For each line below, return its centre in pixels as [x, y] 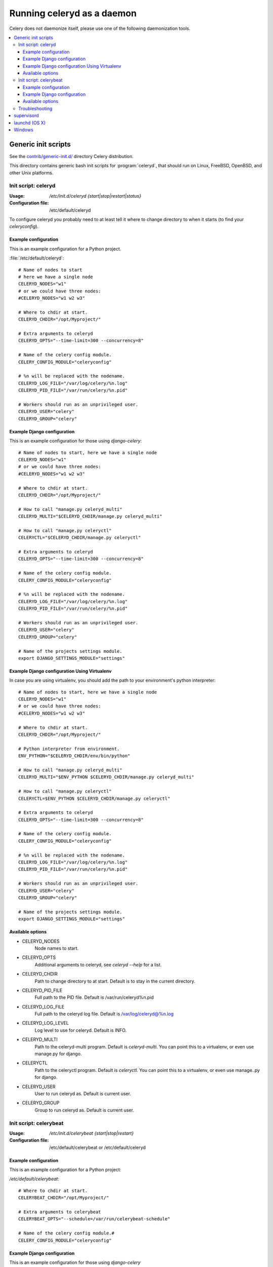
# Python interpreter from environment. [69, 749]
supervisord [26, 116]
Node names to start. [57, 948]
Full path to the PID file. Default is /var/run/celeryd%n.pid [94, 997]
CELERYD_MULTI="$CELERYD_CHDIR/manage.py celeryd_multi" [90, 516]
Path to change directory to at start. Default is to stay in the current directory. [115, 981]
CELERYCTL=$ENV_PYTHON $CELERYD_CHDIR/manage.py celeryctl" [94, 798]
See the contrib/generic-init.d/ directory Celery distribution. [72, 156]
